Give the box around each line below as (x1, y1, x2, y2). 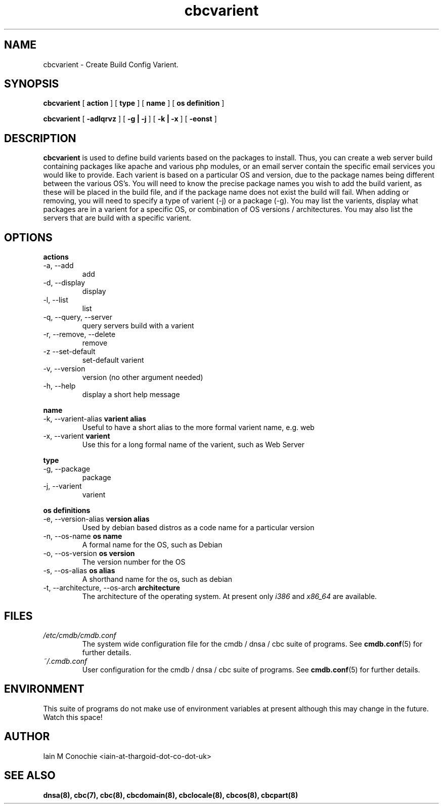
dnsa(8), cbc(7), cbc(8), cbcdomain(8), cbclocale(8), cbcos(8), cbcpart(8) (43, 790, 298, 799)
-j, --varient (43, 482, 82, 491)
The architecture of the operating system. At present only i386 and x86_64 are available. (82, 592, 377, 601)
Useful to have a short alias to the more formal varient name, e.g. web (82, 423, 315, 432)
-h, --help (43, 381, 76, 391)
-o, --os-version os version (43, 549, 135, 558)
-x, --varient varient (43, 432, 110, 441)
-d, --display (43, 278, 85, 287)
